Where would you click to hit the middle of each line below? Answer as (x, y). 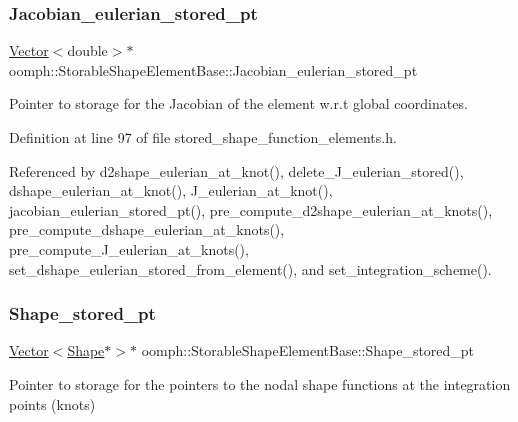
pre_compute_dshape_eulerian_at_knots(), (147, 229)
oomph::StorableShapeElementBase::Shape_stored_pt (308, 350)
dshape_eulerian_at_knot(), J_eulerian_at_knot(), (171, 190)
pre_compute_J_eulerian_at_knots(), (129, 248)
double (87, 50)
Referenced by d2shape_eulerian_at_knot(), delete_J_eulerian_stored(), (236, 170)
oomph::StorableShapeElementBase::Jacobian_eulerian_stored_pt (213, 69)
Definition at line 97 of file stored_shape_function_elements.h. (203, 137)
